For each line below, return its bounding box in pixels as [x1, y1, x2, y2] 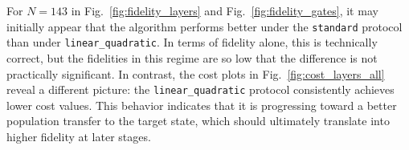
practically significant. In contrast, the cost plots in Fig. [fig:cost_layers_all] [6, 65, 385, 82]
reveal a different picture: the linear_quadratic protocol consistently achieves [6, 81, 395, 98]
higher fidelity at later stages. [6, 128, 151, 144]
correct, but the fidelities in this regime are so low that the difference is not [6, 49, 378, 66]
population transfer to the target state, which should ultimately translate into [6, 112, 390, 129]
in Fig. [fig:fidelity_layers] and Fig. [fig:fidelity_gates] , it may [71, 2, 378, 18]
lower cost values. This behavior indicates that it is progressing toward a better [6, 96, 397, 113]
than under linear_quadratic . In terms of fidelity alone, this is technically [6, 34, 378, 51]
